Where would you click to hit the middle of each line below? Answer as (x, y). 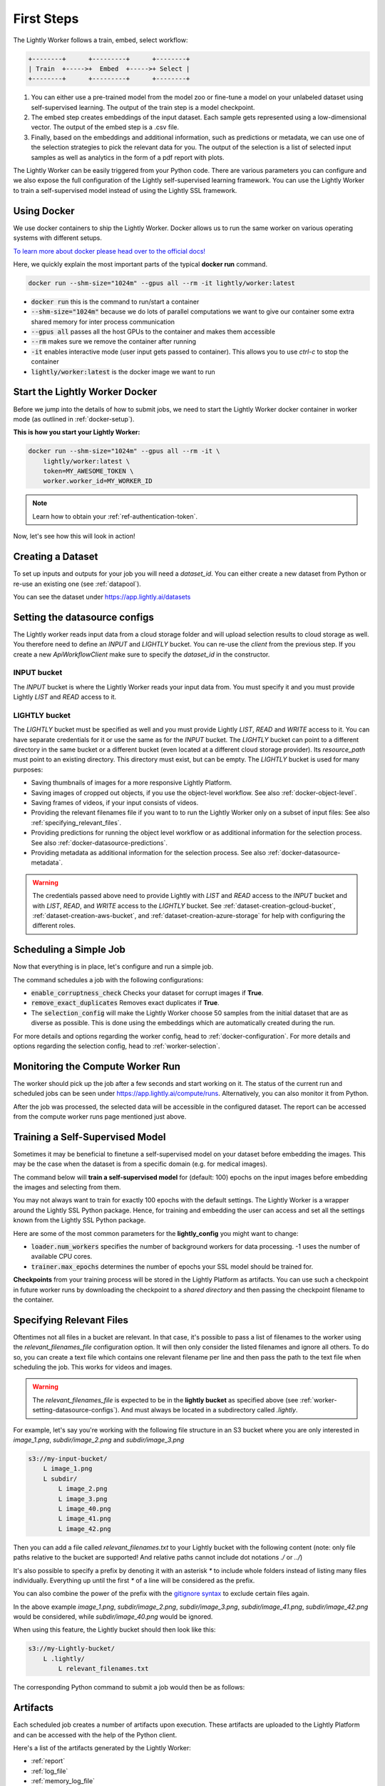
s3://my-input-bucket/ (68, 1458)
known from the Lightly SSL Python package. (79, 1220)
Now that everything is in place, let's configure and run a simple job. (113, 967)
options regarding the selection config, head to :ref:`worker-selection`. (117, 1046)
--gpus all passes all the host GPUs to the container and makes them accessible (153, 331)
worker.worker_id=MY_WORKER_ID (98, 481)
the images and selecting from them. (67, 1187)
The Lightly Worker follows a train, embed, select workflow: (101, 40)
